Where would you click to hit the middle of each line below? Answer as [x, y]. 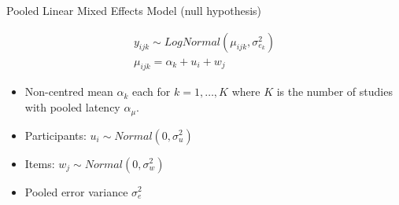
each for [151, 92]
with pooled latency [72, 107]
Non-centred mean [69, 92]
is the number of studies [334, 92]
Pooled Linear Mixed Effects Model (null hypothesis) [134, 10]
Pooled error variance [76, 191]
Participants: [55, 135]
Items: [40, 163]
